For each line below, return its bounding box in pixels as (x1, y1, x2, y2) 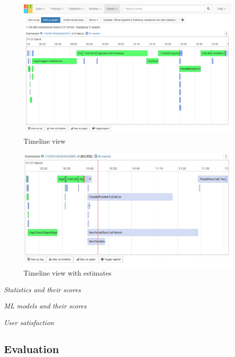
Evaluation (4, 341, 59, 356)
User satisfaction (4, 317, 54, 327)
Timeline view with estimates (23, 268, 112, 278)
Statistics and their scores (4, 284, 81, 294)
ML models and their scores (4, 301, 87, 311)
